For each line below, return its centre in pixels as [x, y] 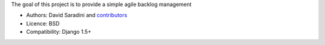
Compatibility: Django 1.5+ [59, 32]
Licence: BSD [43, 23]
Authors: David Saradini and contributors [77, 15]
